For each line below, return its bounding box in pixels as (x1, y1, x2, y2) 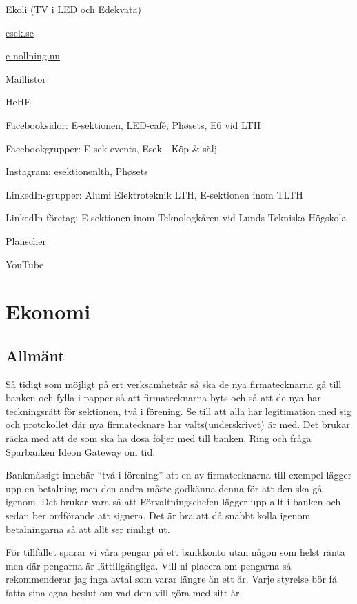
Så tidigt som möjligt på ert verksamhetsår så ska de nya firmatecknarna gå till (6, 376, 342, 391)
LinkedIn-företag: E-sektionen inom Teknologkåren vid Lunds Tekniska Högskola (6, 210, 347, 225)
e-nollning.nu (6, 48, 60, 63)
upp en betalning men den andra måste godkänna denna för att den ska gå (6, 481, 323, 495)
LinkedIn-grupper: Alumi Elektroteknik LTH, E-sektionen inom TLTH (6, 187, 303, 201)
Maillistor (6, 71, 46, 85)
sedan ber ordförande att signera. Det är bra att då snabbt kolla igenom (6, 508, 311, 523)
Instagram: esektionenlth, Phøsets (6, 164, 148, 179)
